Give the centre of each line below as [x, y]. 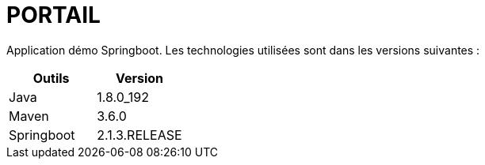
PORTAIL [53, 15]
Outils [51, 78]
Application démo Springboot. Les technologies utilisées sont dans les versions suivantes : [243, 50]
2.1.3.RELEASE [139, 135]
